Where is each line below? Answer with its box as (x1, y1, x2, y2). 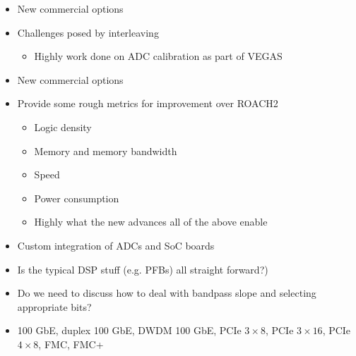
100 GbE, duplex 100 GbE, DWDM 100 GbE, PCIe (17, 323, 242, 338)
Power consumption (34, 190, 119, 205)
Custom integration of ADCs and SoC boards (17, 238, 215, 252)
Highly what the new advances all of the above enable (34, 214, 268, 229)
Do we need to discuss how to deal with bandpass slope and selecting (17, 286, 316, 300)
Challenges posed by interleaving (17, 25, 159, 39)
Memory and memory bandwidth (34, 143, 177, 158)
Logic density (34, 119, 92, 134)
